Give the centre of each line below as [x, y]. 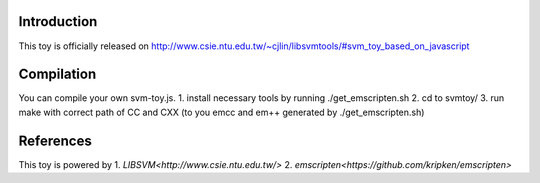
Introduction [58, 21]
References [55, 140]
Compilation [57, 74]
